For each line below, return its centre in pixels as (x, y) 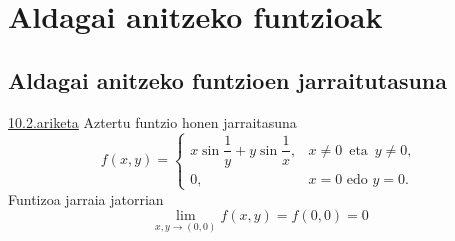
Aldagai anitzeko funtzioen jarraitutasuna (228, 79)
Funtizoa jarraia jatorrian (86, 198)
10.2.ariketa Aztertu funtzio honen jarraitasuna (152, 121)
